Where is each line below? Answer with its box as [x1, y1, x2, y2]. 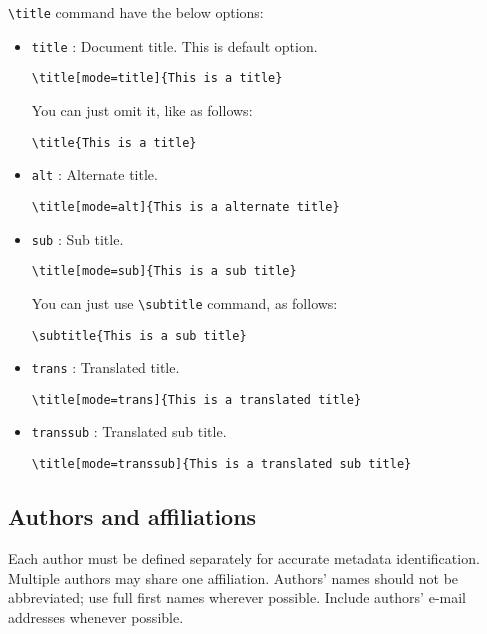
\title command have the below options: [8, 2, 264, 22]
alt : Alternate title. [31, 164, 158, 185]
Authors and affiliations [8, 501, 257, 532]
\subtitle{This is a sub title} [31, 328, 247, 343]
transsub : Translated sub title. [31, 421, 227, 442]
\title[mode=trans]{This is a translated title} [31, 392, 362, 407]
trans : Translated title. [31, 357, 180, 378]
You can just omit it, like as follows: [31, 99, 253, 120]
